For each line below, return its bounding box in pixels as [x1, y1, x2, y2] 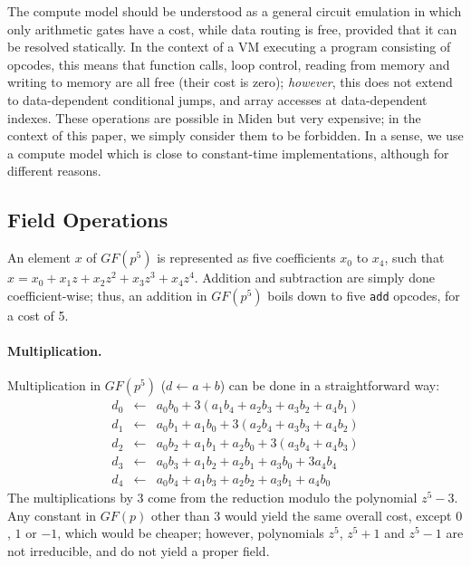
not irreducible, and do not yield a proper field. [7, 541, 270, 560]
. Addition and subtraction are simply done [194, 268, 435, 287]
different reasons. [7, 161, 101, 180]
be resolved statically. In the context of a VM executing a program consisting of [7, 37, 451, 56]
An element [7, 248, 71, 267]
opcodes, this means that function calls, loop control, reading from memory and [7, 54, 450, 73]
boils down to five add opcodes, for [267, 285, 460, 304]
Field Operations [7, 206, 168, 234]
